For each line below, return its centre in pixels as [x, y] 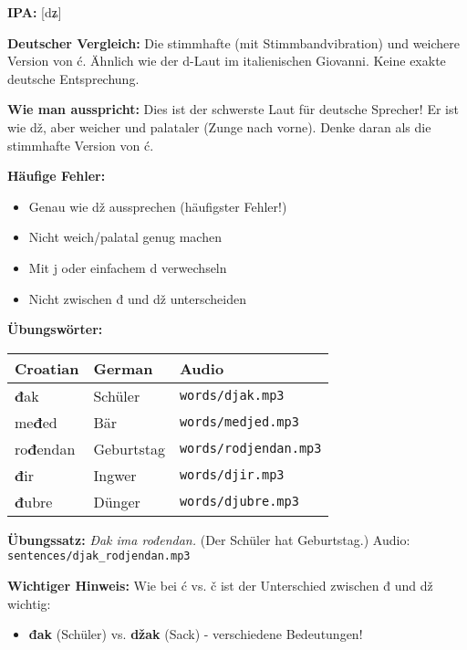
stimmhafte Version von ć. [81, 145]
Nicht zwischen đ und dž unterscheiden [137, 298]
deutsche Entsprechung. [73, 78]
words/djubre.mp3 [239, 502]
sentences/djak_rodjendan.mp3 [99, 556]
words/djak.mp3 [232, 396]
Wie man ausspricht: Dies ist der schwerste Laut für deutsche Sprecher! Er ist [233, 109]
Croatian [47, 368]
